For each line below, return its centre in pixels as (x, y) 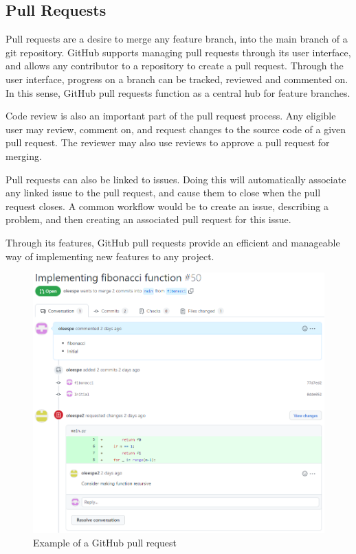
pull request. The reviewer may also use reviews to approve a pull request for (168, 142)
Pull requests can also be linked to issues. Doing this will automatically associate (176, 179)
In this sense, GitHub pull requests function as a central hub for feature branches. (178, 92)
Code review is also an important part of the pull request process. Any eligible (171, 116)
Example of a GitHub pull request (105, 542)
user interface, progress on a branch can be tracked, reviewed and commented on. (177, 79)
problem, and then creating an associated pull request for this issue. (148, 219)
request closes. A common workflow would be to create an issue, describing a (167, 206)
